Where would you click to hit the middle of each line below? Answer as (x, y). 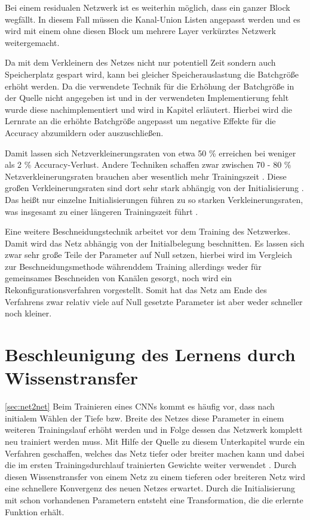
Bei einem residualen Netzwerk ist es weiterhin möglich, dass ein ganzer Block (148, 7)
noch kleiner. (28, 313)
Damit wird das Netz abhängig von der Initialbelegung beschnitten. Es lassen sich (155, 243)
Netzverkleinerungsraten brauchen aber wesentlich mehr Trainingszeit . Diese (146, 176)
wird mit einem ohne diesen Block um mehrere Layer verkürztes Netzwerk (140, 31)
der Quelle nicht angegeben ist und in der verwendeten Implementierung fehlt (147, 98)
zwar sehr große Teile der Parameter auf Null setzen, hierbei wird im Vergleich (148, 255)
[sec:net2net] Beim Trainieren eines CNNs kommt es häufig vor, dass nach (140, 406)
